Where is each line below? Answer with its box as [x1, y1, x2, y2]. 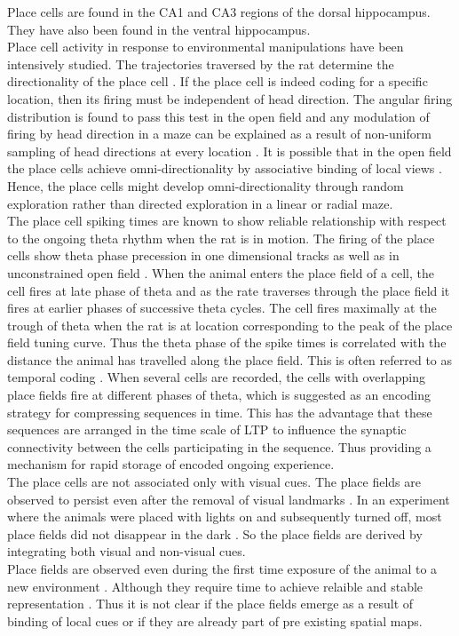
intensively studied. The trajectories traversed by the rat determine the [7, 54, 394, 73]
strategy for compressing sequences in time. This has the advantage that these [7, 402, 432, 421]
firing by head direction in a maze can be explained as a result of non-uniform [7, 124, 431, 143]
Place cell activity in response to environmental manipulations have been [7, 37, 404, 56]
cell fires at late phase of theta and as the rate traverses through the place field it [7, 281, 450, 299]
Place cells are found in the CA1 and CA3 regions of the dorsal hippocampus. [7, 3, 431, 20]
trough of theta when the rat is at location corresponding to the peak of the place [7, 315, 453, 334]
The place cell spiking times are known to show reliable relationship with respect [7, 211, 447, 230]
